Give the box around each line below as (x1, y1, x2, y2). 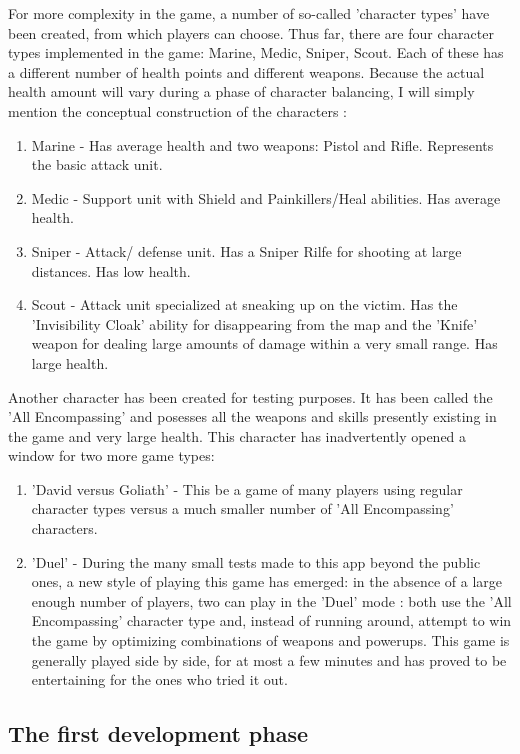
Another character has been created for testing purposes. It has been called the (8, 386, 493, 407)
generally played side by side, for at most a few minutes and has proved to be (31, 649, 507, 670)
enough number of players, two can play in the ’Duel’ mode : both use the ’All (31, 590, 512, 611)
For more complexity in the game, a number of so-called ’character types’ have (8, 3, 490, 23)
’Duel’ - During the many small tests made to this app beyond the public (31, 551, 481, 572)
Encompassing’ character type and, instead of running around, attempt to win (31, 610, 512, 631)
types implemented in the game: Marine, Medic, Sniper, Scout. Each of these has (8, 42, 504, 63)
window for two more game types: (8, 445, 215, 466)
